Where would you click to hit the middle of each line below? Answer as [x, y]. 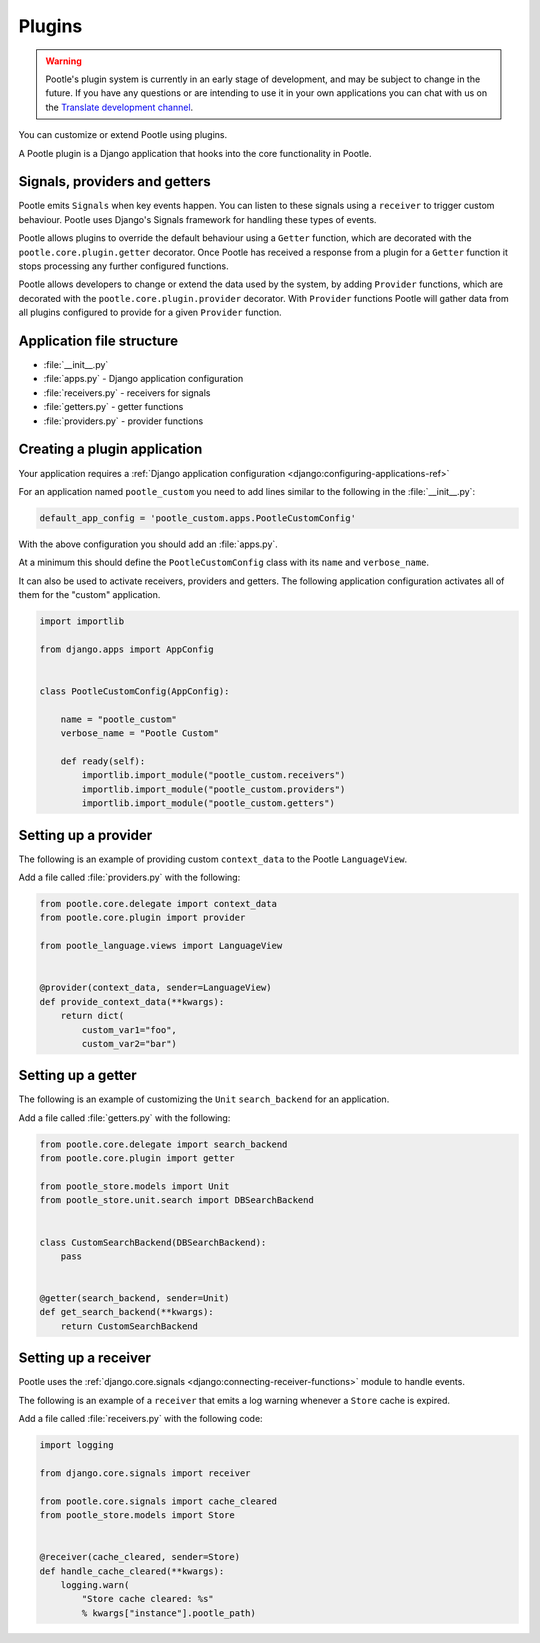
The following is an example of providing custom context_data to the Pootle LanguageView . [213, 859]
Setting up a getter [77, 1075]
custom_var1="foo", [129, 1029]
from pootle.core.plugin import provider [142, 918]
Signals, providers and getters [114, 181]
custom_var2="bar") [129, 1043]
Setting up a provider [85, 835]
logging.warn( [95, 1585]
